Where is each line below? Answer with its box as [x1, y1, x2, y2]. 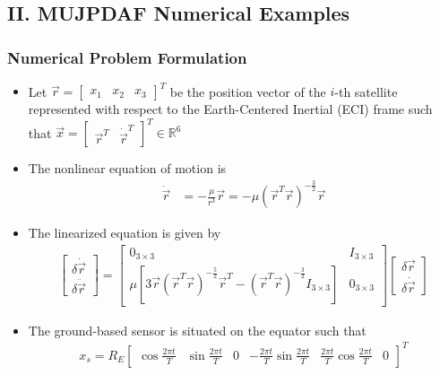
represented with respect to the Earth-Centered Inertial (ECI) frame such [28, 100, 433, 118]
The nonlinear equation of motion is [28, 159, 227, 178]
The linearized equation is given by [28, 223, 221, 242]
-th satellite [334, 82, 398, 100]
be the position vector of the [169, 82, 326, 100]
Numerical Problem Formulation [7, 46, 247, 68]
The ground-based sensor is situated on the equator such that [28, 320, 367, 339]
